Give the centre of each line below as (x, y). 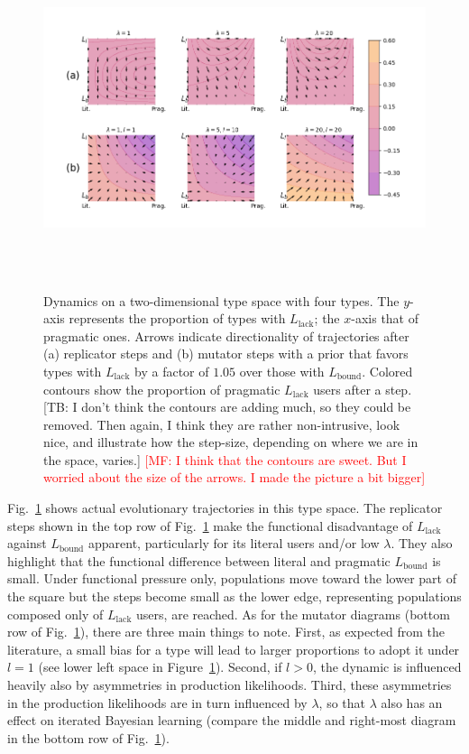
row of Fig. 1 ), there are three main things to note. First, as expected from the (226, 632)
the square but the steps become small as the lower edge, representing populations (234, 596)
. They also (422, 543)
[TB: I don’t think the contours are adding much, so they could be (227, 407)
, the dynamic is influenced (387, 667)
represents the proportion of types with (177, 318)
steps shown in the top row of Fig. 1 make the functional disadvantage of (210, 525)
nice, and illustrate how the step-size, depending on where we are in (231, 442)
